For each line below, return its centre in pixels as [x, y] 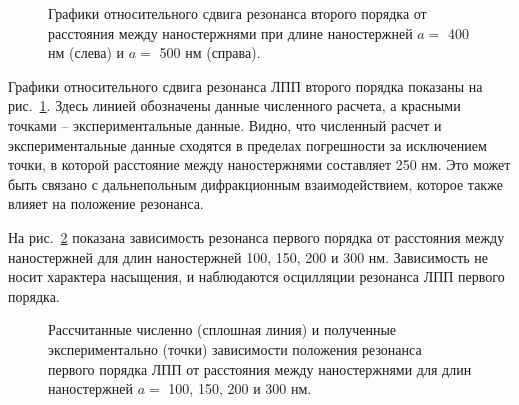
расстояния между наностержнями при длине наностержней [230, 32]
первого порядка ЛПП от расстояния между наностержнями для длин [260, 368]
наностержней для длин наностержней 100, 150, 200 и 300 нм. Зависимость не [248, 256]
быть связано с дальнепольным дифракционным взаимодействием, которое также [255, 183]
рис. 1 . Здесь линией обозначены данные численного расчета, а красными [234, 105]
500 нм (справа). [210, 52]
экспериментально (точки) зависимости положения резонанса [235, 348]
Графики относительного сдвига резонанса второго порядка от [237, 13]
